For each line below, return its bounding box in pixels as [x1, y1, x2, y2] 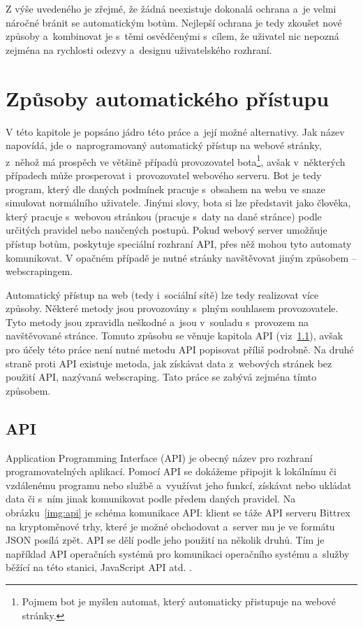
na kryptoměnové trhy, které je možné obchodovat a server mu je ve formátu [6, 519, 335, 533]
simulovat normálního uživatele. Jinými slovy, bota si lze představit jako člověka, [6, 195, 351, 210]
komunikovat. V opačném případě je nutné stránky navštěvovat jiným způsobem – [6, 250, 357, 265]
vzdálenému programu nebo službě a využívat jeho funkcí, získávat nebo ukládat [6, 477, 352, 492]
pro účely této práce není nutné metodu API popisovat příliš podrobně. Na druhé [6, 342, 354, 357]
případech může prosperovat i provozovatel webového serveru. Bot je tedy [6, 167, 322, 182]
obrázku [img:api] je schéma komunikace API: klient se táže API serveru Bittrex [6, 505, 350, 520]
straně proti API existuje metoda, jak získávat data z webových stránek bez [6, 355, 332, 370]
